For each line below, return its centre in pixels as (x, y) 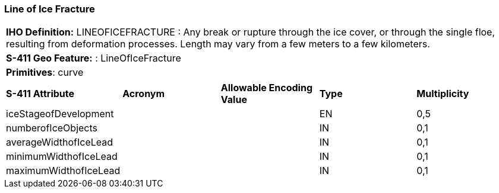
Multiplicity (443, 94)
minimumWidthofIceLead (62, 157)
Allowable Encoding (267, 88)
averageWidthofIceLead (60, 142)
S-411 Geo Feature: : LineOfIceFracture (94, 58)
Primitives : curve (45, 73)
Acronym (144, 94)
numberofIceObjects (52, 128)
